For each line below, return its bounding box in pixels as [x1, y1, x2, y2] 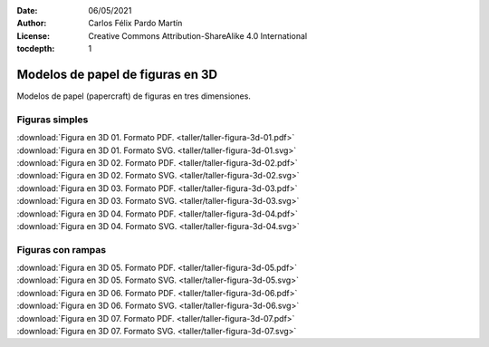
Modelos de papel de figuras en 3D [16, 66, 218, 82]
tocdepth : [16, 43, 55, 54]
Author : [16, 18, 47, 29]
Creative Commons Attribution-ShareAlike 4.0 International [88, 30, 308, 41]
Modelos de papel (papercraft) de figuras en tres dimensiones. [16, 91, 251, 101]
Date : [16, 5, 38, 15]
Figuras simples [16, 113, 89, 126]
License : [16, 30, 50, 41]
